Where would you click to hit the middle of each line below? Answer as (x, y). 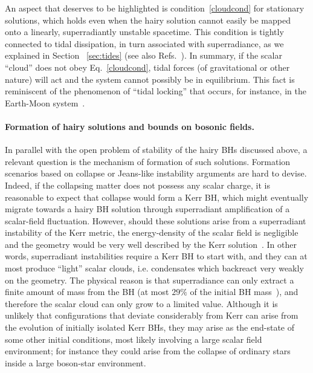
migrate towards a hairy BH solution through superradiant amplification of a (147, 209)
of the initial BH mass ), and (244, 292)
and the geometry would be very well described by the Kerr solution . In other (151, 244)
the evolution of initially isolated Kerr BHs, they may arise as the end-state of (150, 327)
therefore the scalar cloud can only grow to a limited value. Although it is (141, 303)
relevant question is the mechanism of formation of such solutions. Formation (148, 161)
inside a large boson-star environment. (76, 362)
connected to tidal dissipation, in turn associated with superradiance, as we (144, 43)
